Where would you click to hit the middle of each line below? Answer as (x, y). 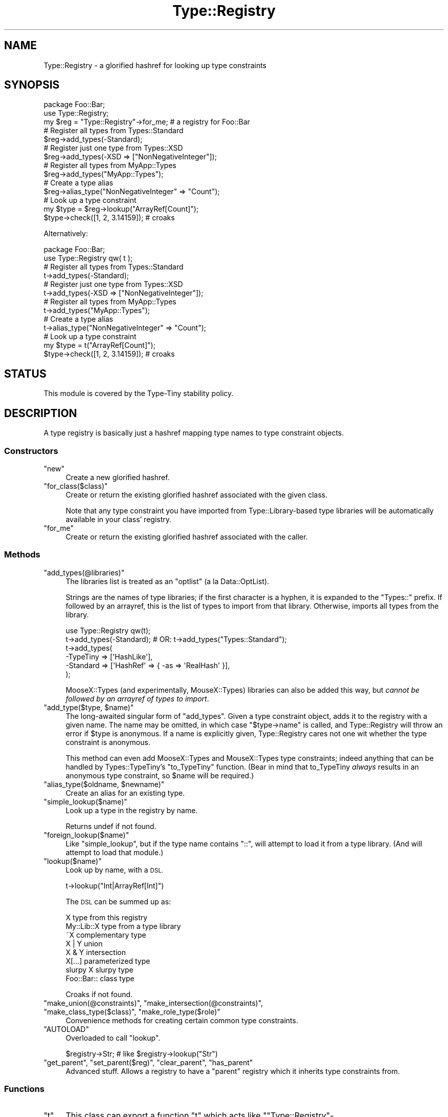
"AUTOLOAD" (66, 1029)
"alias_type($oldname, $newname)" (104, 784)
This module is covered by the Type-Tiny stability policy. (139, 394)
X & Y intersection (96, 952)
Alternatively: (66, 234)
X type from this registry (107, 917)
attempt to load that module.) (115, 852)
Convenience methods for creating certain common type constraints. (182, 1020)
